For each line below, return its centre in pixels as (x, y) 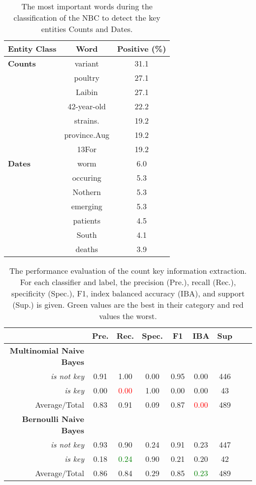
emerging (87, 206)
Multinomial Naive (47, 350)
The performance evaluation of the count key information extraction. (128, 271)
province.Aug (87, 135)
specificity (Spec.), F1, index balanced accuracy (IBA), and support (128, 293)
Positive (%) (142, 48)
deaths (87, 249)
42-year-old (87, 106)
